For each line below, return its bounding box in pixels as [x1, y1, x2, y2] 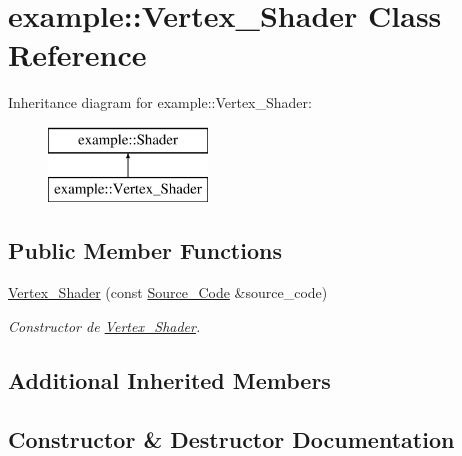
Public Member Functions [8, 235, 282, 266]
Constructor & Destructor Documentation [8, 423, 455, 454]
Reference [8, 34, 147, 75]
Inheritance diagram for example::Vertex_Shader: [8, 92, 312, 113]
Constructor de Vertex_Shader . [8, 315, 201, 336]
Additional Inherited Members [8, 364, 331, 395]
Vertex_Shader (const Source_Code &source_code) [8, 282, 328, 303]
